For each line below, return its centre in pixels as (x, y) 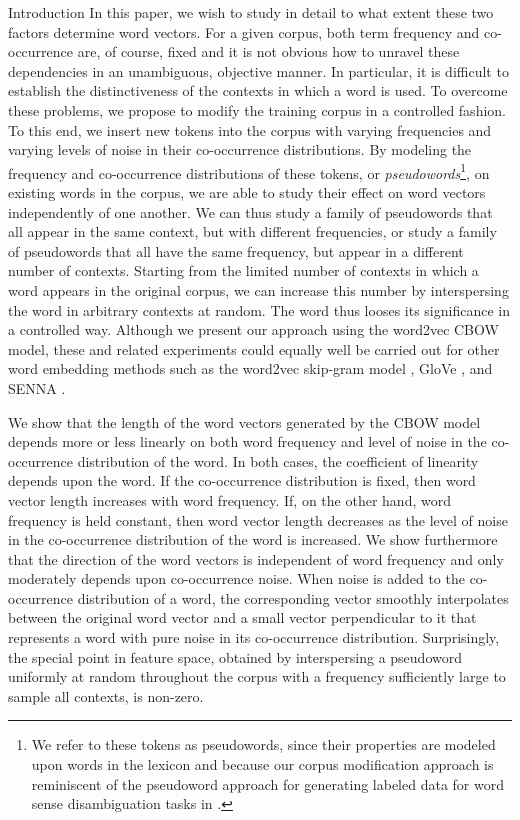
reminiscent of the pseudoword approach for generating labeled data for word (267, 783)
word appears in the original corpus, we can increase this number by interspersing (258, 289)
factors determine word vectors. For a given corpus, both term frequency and (244, 31)
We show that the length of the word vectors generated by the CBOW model (244, 421)
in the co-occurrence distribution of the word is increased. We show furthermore (253, 539)
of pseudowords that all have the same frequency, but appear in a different (236, 250)
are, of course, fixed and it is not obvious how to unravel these (268, 51)
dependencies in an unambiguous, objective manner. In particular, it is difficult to (258, 70)
